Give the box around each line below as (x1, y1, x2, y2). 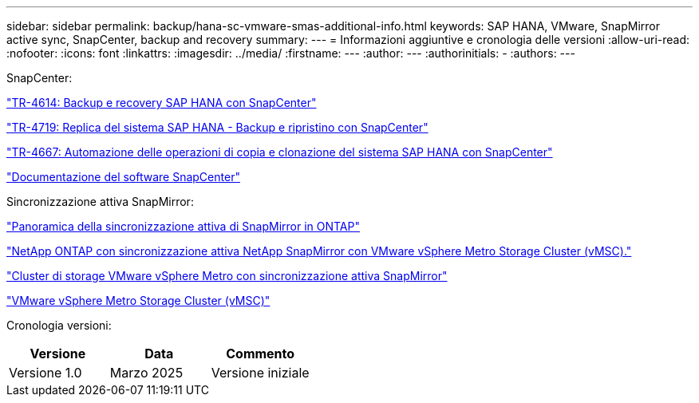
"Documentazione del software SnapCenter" (6, 170, 240, 184)
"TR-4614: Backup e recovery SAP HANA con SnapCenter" (6, 96, 317, 109)
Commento (226, 346, 295, 362)
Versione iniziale (211, 365, 310, 381)
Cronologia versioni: (6, 318, 112, 332)
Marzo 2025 (109, 365, 184, 381)
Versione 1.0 (9, 365, 82, 381)
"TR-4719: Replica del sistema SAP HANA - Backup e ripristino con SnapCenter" (6, 121, 428, 134)
